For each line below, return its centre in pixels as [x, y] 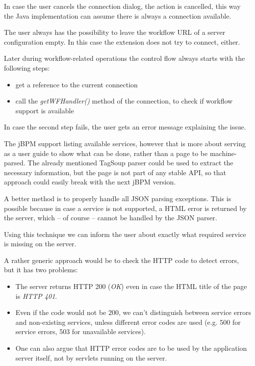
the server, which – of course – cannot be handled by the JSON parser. [111, 218]
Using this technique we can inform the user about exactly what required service [125, 234]
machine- [223, 153]
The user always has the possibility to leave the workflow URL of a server [115, 32]
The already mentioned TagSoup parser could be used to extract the [130, 163]
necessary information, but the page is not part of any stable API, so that [115, 172]
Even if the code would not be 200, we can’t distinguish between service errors [133, 312]
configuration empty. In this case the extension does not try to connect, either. [122, 41]
